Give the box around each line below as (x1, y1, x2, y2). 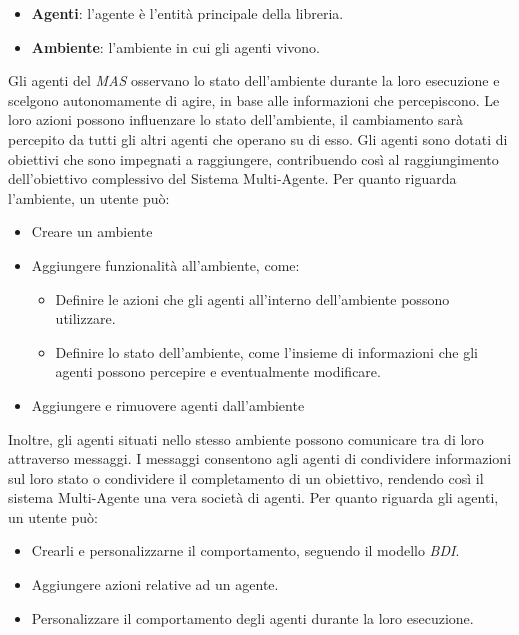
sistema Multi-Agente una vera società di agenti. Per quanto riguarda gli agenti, (8, 487, 499, 508)
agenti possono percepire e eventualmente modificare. (55, 361, 381, 382)
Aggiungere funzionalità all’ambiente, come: (31, 254, 300, 275)
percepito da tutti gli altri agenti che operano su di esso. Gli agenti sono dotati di (8, 128, 508, 149)
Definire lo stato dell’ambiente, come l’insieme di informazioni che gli (55, 341, 478, 362)
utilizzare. (55, 308, 116, 329)
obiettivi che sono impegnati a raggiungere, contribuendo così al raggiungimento (8, 148, 499, 169)
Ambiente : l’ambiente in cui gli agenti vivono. (31, 36, 320, 57)
